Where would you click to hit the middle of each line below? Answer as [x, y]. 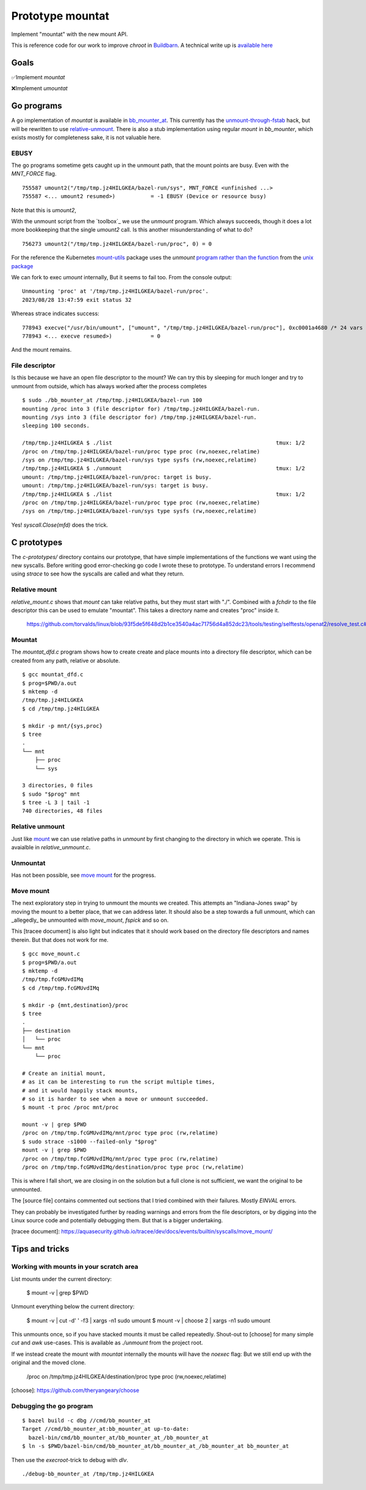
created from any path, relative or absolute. [66, 660]
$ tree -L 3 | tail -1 [56, 803]
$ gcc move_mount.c [51, 954]
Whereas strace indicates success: [56, 313]
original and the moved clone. [49, 1363]
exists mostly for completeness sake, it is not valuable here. [86, 137]
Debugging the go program [52, 1406]
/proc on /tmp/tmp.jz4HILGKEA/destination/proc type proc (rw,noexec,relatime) [127, 1376]
